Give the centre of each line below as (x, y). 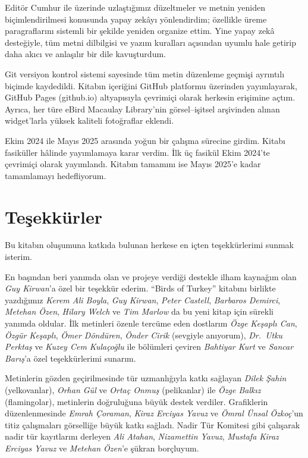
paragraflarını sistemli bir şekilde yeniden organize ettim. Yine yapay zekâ (140, 31)
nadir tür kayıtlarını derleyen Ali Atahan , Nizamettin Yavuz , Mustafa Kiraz (142, 436)
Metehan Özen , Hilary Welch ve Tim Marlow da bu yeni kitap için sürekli (139, 311)
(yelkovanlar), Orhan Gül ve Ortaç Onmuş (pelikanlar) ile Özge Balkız (133, 389)
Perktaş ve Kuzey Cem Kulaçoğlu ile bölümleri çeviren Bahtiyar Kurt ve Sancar (149, 346)
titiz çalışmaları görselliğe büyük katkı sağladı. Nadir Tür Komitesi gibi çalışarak (153, 424)
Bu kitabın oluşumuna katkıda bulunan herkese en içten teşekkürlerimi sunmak (149, 245)
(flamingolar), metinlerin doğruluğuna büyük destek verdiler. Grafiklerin (136, 401)
